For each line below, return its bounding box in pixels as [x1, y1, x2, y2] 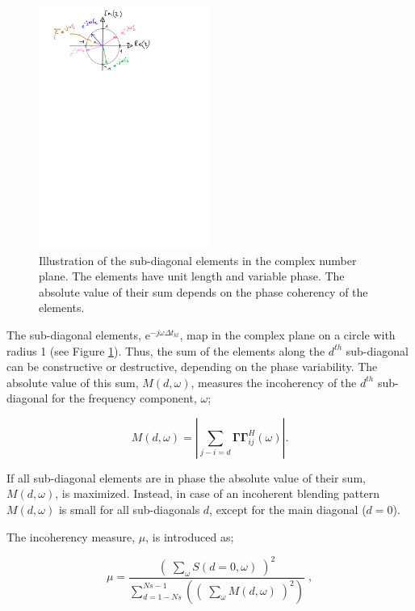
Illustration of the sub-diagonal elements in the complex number [39, 251, 357, 268]
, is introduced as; [145, 528, 234, 545]
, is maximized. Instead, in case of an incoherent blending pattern [55, 485, 379, 502]
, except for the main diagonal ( [209, 501, 367, 518]
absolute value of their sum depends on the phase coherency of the [39, 283, 368, 300]
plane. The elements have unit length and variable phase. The [39, 268, 345, 284]
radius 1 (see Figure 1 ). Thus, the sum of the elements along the [6, 342, 325, 359]
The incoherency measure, [6, 528, 136, 545]
